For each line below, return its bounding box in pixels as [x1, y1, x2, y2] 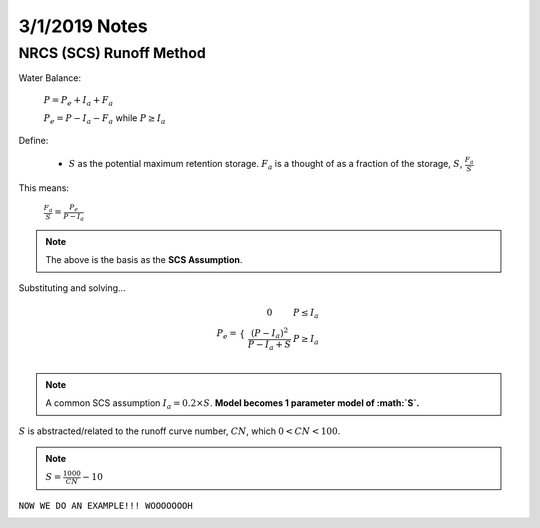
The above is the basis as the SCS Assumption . [45, 254, 243, 266]
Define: [18, 134, 49, 146]
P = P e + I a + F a [43, 94, 114, 108]
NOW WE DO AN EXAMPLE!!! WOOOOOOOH [18, 500, 194, 511]
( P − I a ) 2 [250, 325, 289, 341]
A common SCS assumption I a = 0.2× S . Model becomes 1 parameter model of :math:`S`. [45, 397, 420, 411]
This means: [18, 181, 70, 194]
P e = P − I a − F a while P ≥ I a [43, 111, 166, 126]
